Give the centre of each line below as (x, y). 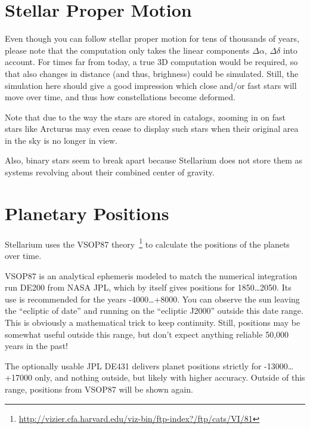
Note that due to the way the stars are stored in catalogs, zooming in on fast (145, 117)
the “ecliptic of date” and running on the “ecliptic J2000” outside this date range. (154, 311)
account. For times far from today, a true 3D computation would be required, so (151, 62)
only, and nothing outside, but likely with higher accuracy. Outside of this (170, 377)
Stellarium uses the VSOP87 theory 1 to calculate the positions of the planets (147, 243)
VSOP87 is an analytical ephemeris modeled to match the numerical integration (151, 275)
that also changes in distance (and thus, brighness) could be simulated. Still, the (152, 73)
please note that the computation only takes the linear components (127, 50)
